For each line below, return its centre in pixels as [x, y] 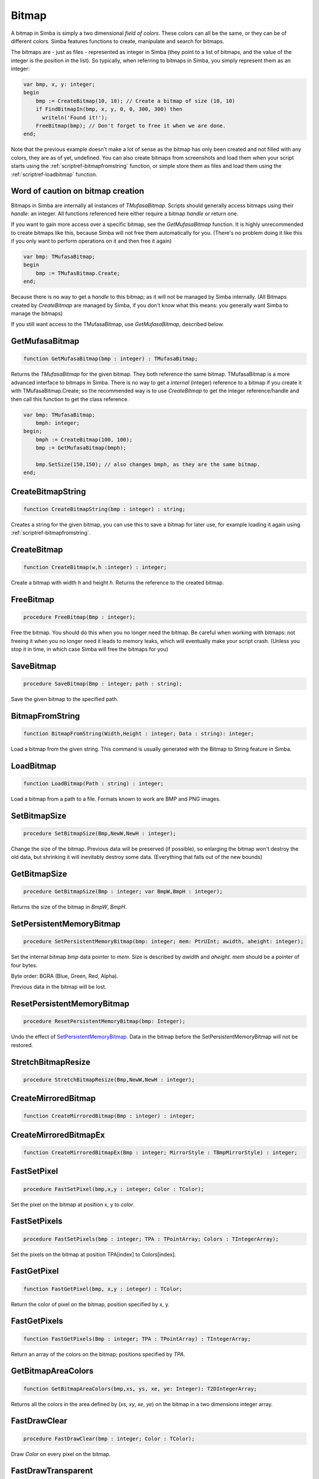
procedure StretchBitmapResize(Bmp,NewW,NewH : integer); [109, 1079]
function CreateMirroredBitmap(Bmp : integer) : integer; [109, 1116]
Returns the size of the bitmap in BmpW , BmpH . [69, 907]
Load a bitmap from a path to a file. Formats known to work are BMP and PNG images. [116, 799]
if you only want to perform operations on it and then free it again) [91, 241]
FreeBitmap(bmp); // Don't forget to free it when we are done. [131, 126]
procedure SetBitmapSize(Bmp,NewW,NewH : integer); [100, 833]
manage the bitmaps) [37, 313]
